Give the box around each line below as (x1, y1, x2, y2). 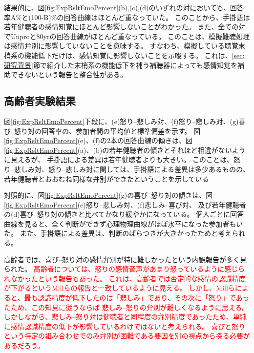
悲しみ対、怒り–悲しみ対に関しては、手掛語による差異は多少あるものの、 (14, 164, 250, 174)
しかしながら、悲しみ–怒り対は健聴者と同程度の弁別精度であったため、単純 (4, 311, 247, 322)
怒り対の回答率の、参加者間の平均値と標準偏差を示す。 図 (14, 125, 201, 136)
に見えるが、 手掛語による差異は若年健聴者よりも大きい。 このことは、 (4, 154, 233, 165)
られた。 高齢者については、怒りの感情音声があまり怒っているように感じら (4, 264, 245, 274)
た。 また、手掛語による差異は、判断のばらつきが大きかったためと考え (4, 228, 232, 238)
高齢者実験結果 (4, 93, 76, 108)
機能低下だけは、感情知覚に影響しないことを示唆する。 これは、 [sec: (24, 50, 245, 60)
